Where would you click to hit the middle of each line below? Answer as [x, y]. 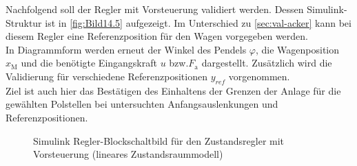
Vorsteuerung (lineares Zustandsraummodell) [128, 154]
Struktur [24, 22]
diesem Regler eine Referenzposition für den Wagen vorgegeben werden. [157, 36]
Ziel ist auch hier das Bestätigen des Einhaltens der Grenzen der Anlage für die [173, 90]
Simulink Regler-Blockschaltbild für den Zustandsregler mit [159, 140]
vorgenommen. [259, 76]
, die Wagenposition [298, 49]
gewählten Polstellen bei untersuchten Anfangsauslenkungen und [142, 104]
